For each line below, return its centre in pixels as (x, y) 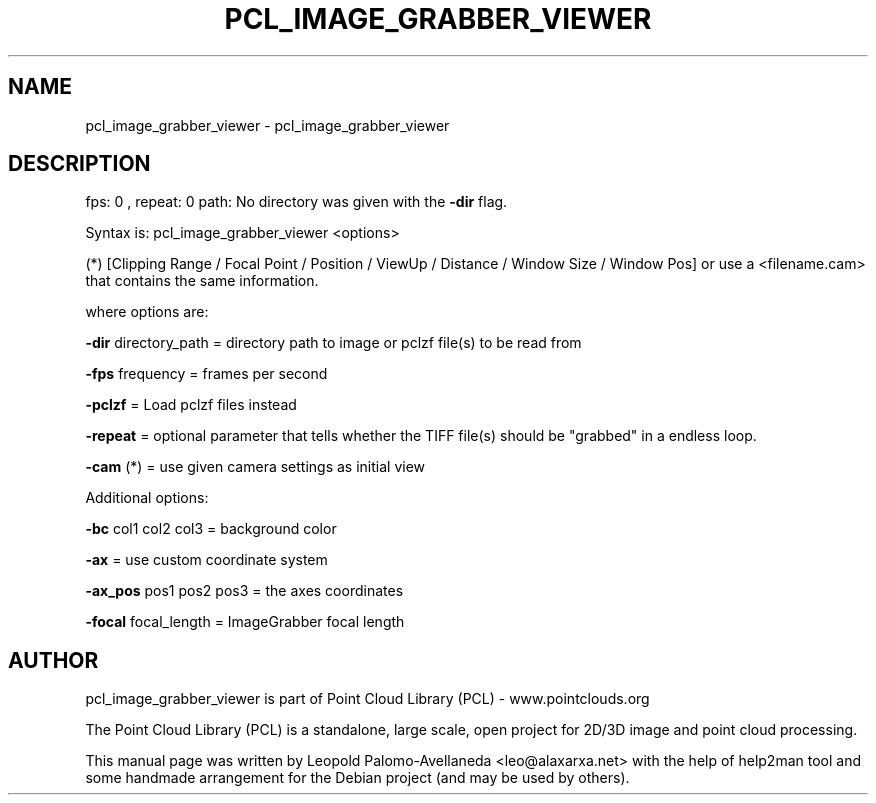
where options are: (147, 312)
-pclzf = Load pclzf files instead (191, 405)
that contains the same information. (202, 281)
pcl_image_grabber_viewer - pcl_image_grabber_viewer (267, 125)
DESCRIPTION (79, 164)
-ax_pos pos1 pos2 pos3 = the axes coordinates (244, 591)
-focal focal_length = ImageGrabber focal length (245, 622)
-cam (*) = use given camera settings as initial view (255, 467)
